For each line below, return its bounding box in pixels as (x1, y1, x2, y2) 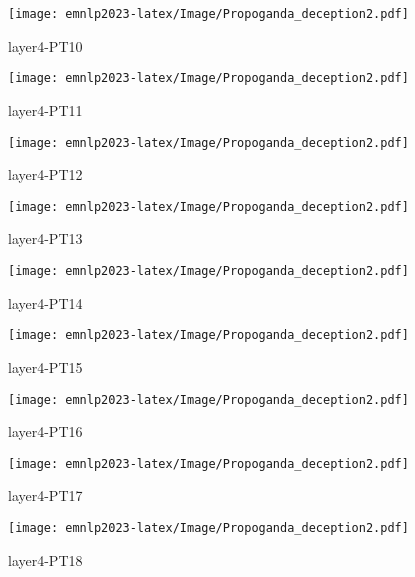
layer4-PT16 (8, 421, 83, 442)
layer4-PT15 (8, 356, 83, 377)
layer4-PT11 (8, 99, 83, 120)
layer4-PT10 (8, 35, 83, 56)
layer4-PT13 (8, 228, 83, 249)
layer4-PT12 (8, 164, 83, 185)
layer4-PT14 (8, 292, 83, 313)
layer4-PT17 (8, 485, 83, 506)
